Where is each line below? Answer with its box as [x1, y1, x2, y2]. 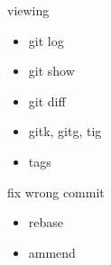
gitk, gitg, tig [28, 122, 102, 141]
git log [28, 31, 64, 50]
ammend [28, 242, 76, 261]
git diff [28, 91, 66, 110]
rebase [28, 213, 64, 232]
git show [28, 61, 75, 80]
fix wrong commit [7, 182, 105, 201]
